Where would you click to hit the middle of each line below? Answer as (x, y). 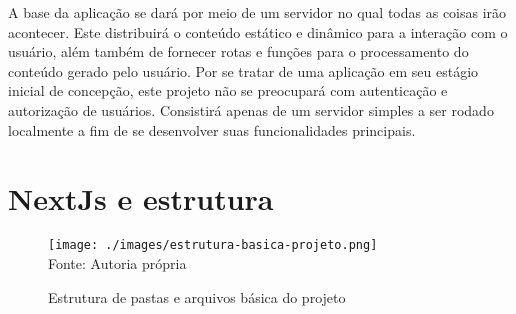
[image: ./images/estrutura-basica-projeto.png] (213, 245)
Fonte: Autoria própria (117, 262)
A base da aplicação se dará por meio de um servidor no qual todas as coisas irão (257, 12)
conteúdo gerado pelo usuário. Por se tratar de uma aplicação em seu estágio (243, 70)
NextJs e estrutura (141, 198)
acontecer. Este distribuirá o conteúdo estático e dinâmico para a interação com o (258, 31)
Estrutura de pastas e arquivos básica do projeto (197, 296)
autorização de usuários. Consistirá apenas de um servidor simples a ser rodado (251, 109)
